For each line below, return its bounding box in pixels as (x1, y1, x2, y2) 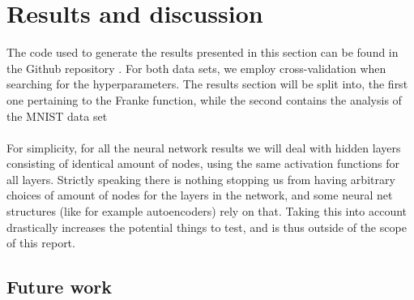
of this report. (6, 234, 75, 251)
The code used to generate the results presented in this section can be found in (6, 44, 399, 61)
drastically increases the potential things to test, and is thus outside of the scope (6, 218, 407, 235)
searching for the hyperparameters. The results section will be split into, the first (6, 75, 408, 92)
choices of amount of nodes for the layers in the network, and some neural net (6, 186, 393, 204)
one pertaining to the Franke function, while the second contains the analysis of (6, 91, 402, 108)
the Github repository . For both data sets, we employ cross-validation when (6, 59, 386, 76)
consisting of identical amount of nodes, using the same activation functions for (6, 155, 400, 172)
